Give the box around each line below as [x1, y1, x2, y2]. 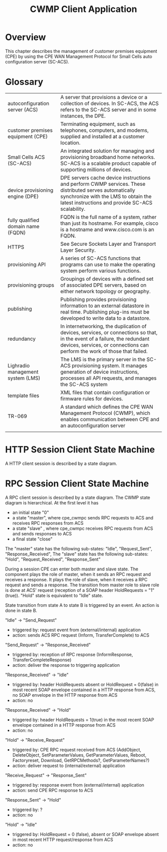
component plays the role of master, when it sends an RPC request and [5, 571, 151, 577]
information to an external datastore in [60, 302, 150, 309]
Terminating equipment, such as [60, 120, 136, 127]
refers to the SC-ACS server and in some [60, 106, 157, 113]
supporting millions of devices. [60, 166, 132, 173]
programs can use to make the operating [60, 261, 156, 268]
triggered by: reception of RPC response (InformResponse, [12, 651, 133, 657]
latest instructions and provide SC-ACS [60, 199, 153, 206]
